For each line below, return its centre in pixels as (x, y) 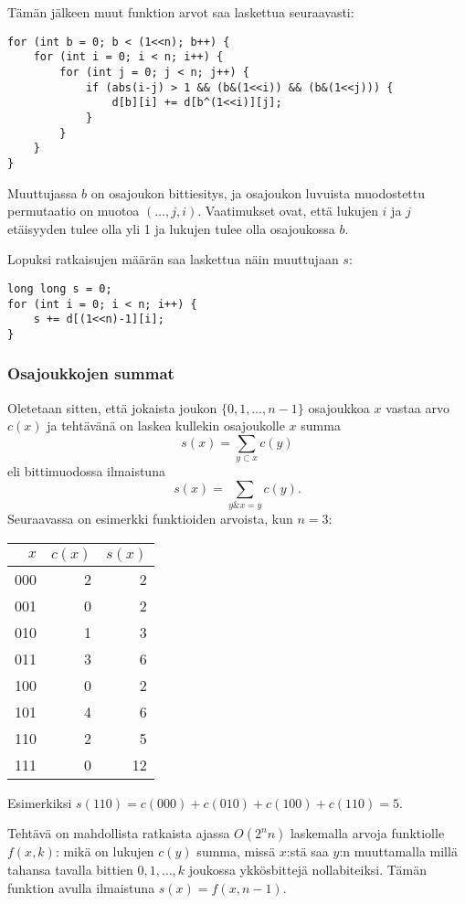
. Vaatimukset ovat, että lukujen (288, 211)
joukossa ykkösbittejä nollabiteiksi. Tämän (308, 869)
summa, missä (236, 851)
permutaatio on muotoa (74, 211)
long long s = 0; (60, 288)
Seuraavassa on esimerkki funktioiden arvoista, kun (150, 519)
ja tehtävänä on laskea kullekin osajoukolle (166, 425)
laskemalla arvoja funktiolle (367, 833)
